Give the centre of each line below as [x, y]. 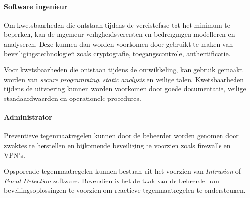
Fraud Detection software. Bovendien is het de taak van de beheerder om [111, 180]
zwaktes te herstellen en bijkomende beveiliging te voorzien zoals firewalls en [117, 145]
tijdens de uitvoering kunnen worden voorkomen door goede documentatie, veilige [125, 89]
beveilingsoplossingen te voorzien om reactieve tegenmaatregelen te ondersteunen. [125, 190]
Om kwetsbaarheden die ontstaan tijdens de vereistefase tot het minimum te [117, 25]
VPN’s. [15, 155]
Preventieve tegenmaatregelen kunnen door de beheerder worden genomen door [121, 136]
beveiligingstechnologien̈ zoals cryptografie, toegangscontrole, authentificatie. [117, 53]
